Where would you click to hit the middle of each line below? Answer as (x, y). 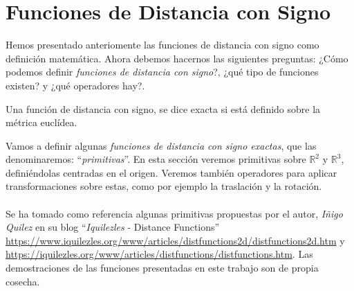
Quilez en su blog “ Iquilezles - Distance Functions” (113, 227)
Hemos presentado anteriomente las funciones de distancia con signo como (162, 45)
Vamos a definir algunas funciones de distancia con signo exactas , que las (161, 145)
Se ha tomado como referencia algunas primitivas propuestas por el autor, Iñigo (174, 213)
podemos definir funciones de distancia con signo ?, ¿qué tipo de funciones (162, 72)
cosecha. (23, 281)
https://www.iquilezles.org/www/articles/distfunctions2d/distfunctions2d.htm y (175, 240)
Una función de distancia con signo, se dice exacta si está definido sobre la (163, 108)
